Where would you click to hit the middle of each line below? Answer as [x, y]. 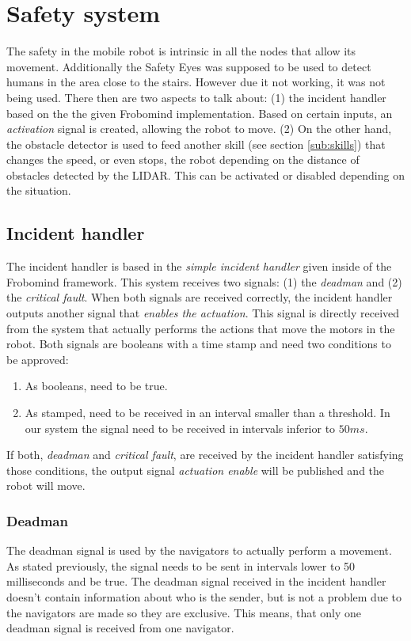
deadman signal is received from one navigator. [120, 628]
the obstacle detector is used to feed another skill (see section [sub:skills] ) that [196, 144]
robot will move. [46, 485]
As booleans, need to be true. [96, 386]
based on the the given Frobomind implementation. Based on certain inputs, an [200, 113]
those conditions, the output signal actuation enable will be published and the [196, 470]
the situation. [39, 190]
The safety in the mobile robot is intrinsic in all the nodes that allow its [181, 51]
